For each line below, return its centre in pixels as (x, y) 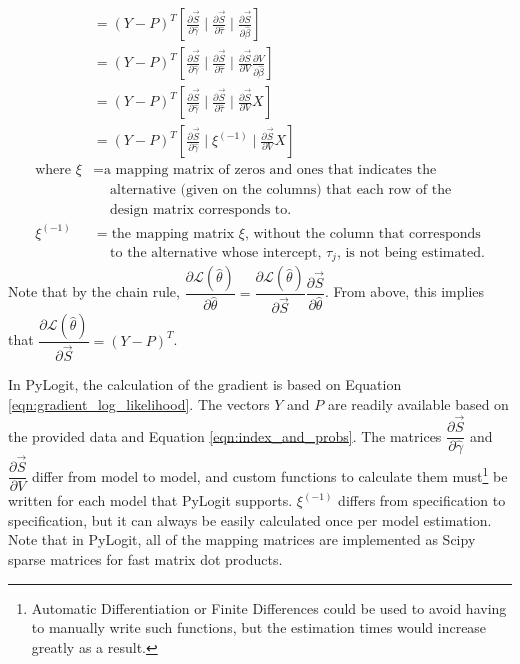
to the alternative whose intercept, (216, 252)
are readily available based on (418, 403)
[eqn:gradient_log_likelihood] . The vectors (139, 403)
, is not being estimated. (410, 252)
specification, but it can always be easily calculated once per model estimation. (250, 519)
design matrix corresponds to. (201, 210)
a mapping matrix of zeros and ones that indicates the (270, 170)
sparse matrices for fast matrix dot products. (145, 558)
